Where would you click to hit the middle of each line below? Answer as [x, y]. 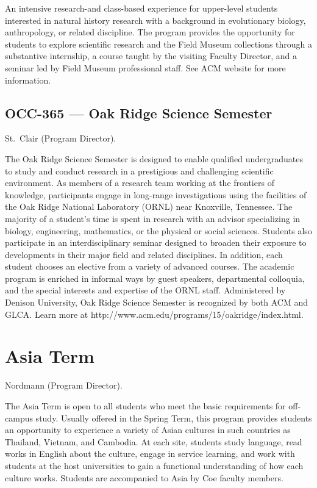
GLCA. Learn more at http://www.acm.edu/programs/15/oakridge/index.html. [154, 314]
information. [28, 80]
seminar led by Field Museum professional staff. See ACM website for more [145, 67]
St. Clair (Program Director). [61, 138]
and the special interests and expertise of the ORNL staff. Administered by [145, 290]
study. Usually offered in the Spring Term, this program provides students [174, 418]
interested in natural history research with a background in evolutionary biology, [155, 20]
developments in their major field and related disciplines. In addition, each [144, 254]
